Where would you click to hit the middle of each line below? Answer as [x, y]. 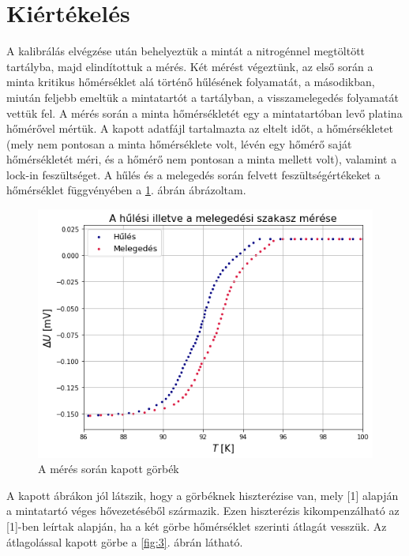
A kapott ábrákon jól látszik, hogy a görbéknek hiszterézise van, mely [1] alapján [203, 495]
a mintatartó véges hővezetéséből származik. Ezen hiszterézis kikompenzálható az [203, 511]
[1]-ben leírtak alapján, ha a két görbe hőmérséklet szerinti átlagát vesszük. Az [197, 526]
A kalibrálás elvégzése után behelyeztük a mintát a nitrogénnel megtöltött [186, 51]
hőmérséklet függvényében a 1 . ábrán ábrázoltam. [126, 190]
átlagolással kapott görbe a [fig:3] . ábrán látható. [125, 541]
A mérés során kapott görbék [109, 469]
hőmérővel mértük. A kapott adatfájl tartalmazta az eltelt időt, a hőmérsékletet [200, 128]
